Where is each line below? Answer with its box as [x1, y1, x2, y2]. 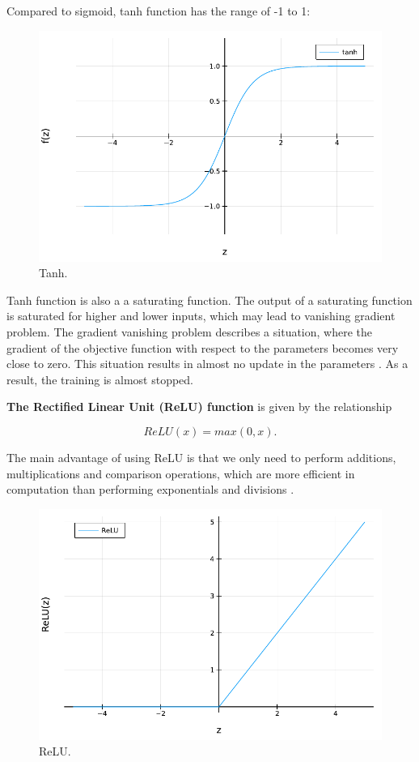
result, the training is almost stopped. [6, 370, 194, 387]
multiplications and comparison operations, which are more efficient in [6, 464, 355, 482]
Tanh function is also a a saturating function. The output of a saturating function [6, 291, 413, 308]
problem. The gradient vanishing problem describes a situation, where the [6, 323, 373, 340]
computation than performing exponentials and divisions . [6, 481, 294, 498]
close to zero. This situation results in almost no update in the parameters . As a [6, 355, 408, 372]
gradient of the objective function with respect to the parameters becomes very [6, 339, 399, 356]
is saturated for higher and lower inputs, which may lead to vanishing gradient [6, 307, 396, 324]
